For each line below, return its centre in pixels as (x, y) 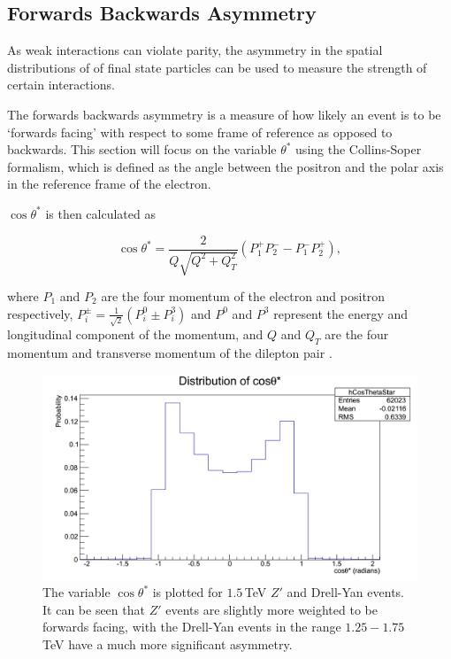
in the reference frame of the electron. (109, 184)
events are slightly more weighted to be (271, 609)
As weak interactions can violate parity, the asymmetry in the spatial (195, 50)
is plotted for (187, 592)
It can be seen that (94, 609)
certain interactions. (61, 85)
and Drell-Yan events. (345, 592)
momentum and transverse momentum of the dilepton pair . (170, 353)
